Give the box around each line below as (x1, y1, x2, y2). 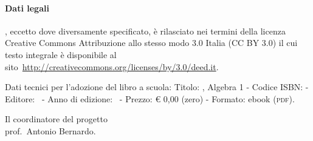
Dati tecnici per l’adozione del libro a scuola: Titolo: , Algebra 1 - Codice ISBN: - (5, 80, 309, 93)
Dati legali (5, 1, 49, 14)
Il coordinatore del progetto (5, 113, 108, 125)
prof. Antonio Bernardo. (5, 124, 96, 137)
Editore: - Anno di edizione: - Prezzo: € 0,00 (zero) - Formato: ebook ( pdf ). (5, 92, 295, 105)
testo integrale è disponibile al (5, 48, 117, 61)
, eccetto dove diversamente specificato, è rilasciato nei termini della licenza (5, 24, 286, 37)
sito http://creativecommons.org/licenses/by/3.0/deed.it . (5, 60, 219, 73)
